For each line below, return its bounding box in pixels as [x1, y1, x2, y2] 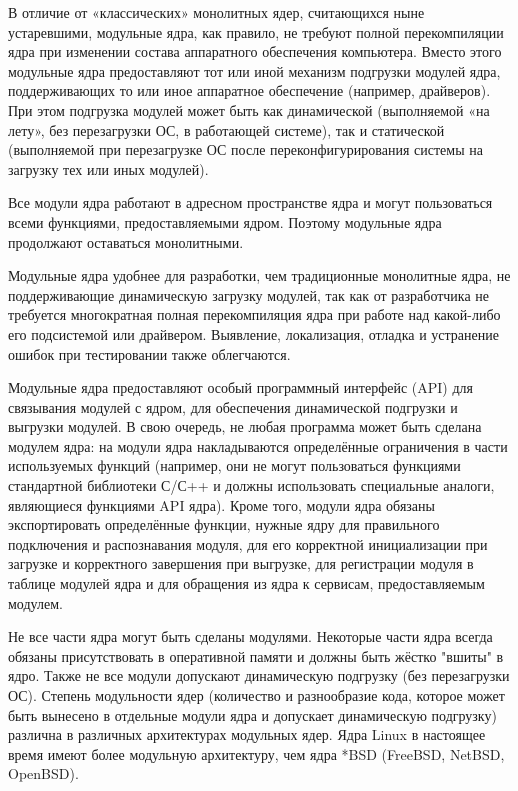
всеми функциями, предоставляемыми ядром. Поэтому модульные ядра [8, 211, 442, 232]
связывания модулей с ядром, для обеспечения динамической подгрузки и [8, 396, 458, 417]
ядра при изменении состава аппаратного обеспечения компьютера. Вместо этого [8, 41, 502, 62]
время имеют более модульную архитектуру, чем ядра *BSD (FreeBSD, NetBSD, [8, 743, 505, 764]
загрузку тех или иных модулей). [8, 158, 209, 179]
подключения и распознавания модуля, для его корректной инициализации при [8, 533, 488, 554]
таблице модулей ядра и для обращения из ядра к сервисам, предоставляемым [8, 573, 485, 594]
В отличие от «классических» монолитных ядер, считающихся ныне [8, 2, 425, 22]
